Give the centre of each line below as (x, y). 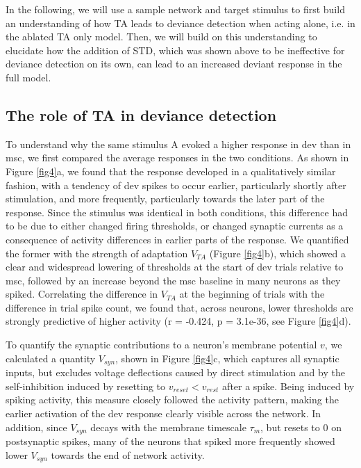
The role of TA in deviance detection (141, 114)
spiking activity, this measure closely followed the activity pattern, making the (172, 400)
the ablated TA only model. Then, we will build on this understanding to (161, 37)
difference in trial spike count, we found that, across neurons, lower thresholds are (179, 307)
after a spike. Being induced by (288, 386)
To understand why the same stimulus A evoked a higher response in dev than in (178, 144)
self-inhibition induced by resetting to (86, 386)
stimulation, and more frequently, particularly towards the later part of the (165, 199)
